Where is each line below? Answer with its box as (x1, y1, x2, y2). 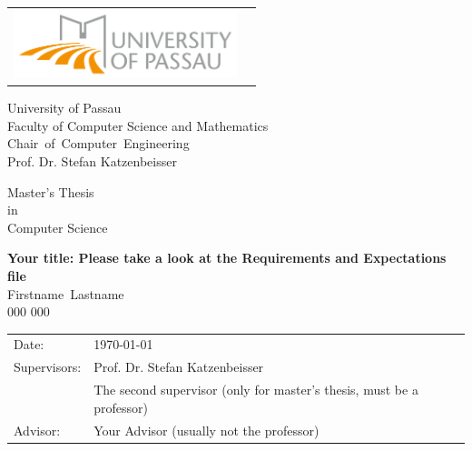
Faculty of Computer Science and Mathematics (7, 115, 269, 135)
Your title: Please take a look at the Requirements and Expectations (7, 248, 447, 267)
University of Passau (7, 98, 122, 117)
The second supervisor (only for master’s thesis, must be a (93, 380, 418, 399)
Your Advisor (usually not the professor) (93, 420, 320, 439)
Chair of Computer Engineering (7, 134, 190, 153)
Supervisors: (14, 357, 82, 376)
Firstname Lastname (7, 284, 124, 303)
